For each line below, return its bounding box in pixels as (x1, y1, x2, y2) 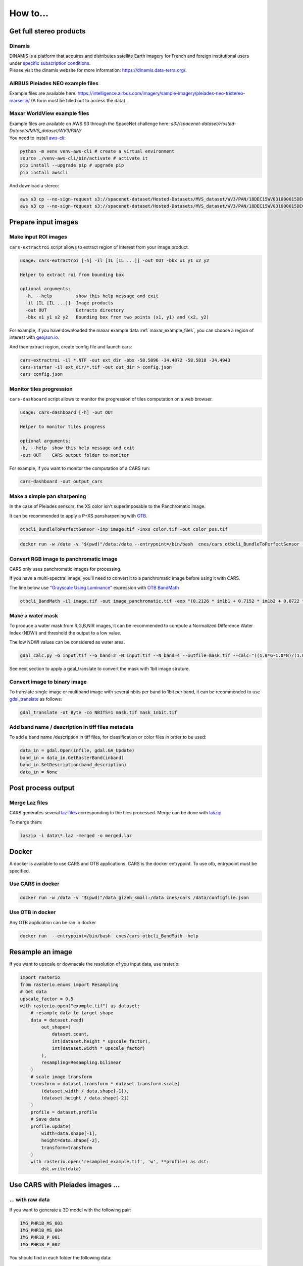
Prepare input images (9, 218, 78, 226)
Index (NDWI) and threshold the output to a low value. (9, 629, 121, 636)
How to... (9, 8, 49, 19)
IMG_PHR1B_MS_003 (20, 1220, 63, 1226)
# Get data (20, 989, 47, 995)
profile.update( (30, 1123, 71, 1129)
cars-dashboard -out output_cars (20, 479, 103, 485)
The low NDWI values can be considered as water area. (9, 639, 125, 645)
